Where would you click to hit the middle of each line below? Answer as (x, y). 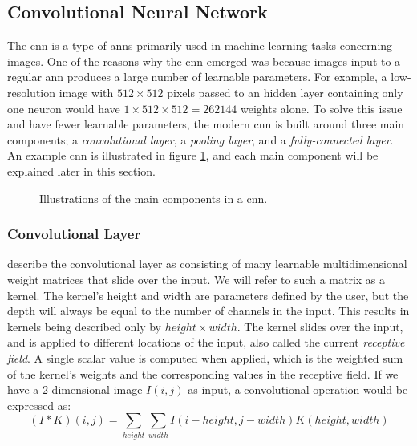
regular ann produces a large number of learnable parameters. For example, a (197, 77)
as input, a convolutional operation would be (298, 389)
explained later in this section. (81, 170)
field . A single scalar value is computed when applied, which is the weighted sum (205, 357)
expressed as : (39, 405)
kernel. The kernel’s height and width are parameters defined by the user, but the (208, 295)
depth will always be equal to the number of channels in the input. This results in (208, 311)
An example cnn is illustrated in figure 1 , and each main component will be (193, 155)
